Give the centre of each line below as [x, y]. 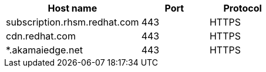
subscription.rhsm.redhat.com [73, 22]
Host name [73, 8]
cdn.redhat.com [41, 36]
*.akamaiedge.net [44, 50]
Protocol [243, 8]
